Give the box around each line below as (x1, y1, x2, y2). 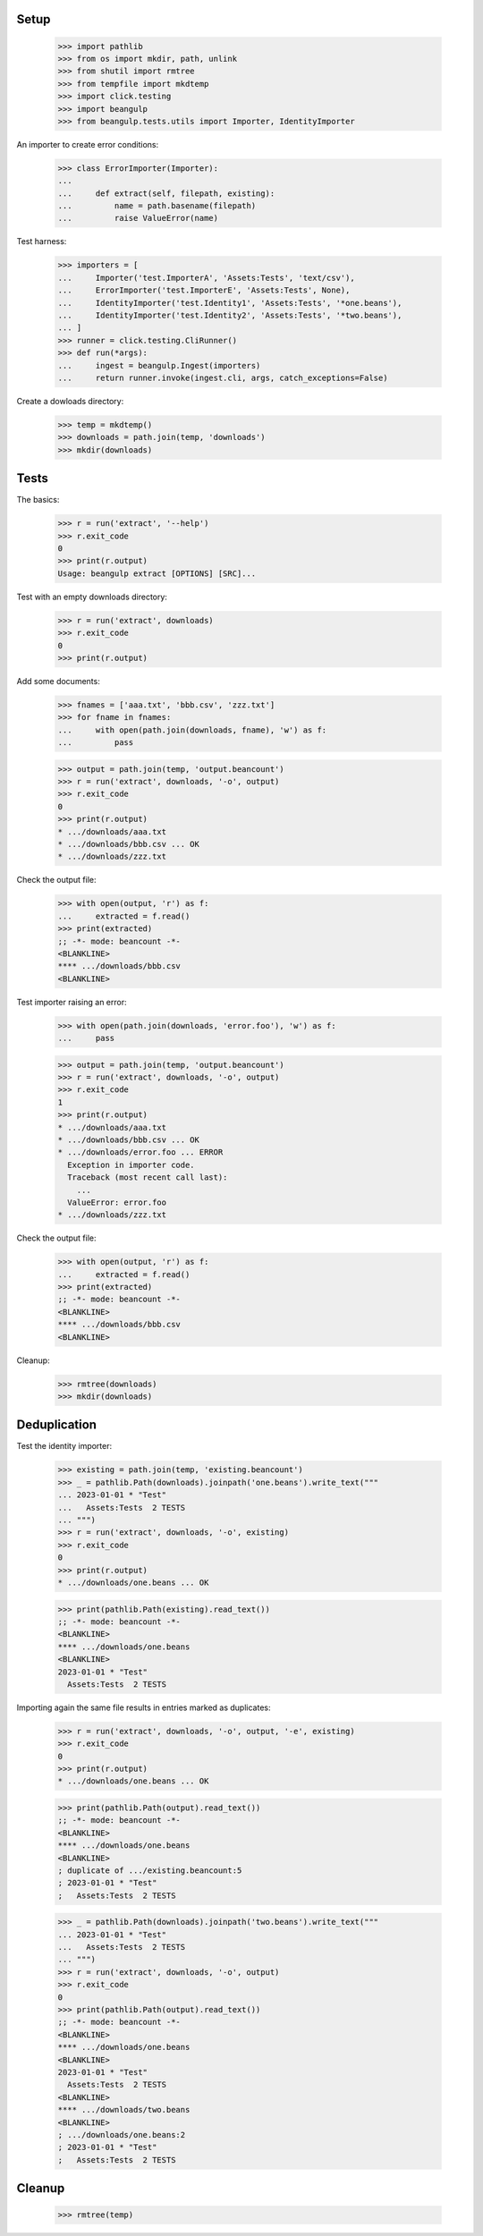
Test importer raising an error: (16, 996, 127, 1007)
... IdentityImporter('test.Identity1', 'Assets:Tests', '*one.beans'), (57, 298, 402, 308)
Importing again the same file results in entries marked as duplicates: (16, 1702, 271, 1713)
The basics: (16, 495, 60, 505)
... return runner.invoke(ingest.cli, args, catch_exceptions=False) (57, 372, 388, 383)
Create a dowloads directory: (16, 395, 124, 406)
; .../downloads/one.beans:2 (57, 2130, 186, 2139)
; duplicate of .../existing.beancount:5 (57, 1865, 242, 1876)
